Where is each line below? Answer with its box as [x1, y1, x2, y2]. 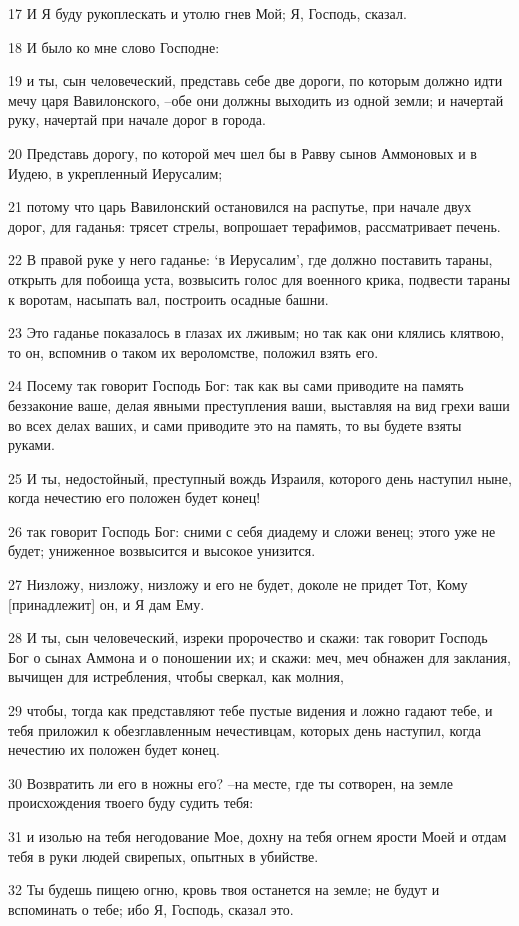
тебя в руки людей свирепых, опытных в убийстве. [8, 845, 319, 866]
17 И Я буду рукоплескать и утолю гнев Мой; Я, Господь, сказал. [8, 3, 407, 23]
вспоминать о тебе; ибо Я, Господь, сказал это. [8, 898, 294, 919]
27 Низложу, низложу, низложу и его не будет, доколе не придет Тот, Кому [8, 574, 468, 595]
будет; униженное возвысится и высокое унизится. [8, 540, 316, 561]
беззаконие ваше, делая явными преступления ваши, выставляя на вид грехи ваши [8, 394, 510, 415]
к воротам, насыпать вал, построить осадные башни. [8, 288, 329, 309]
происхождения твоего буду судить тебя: [8, 792, 254, 813]
